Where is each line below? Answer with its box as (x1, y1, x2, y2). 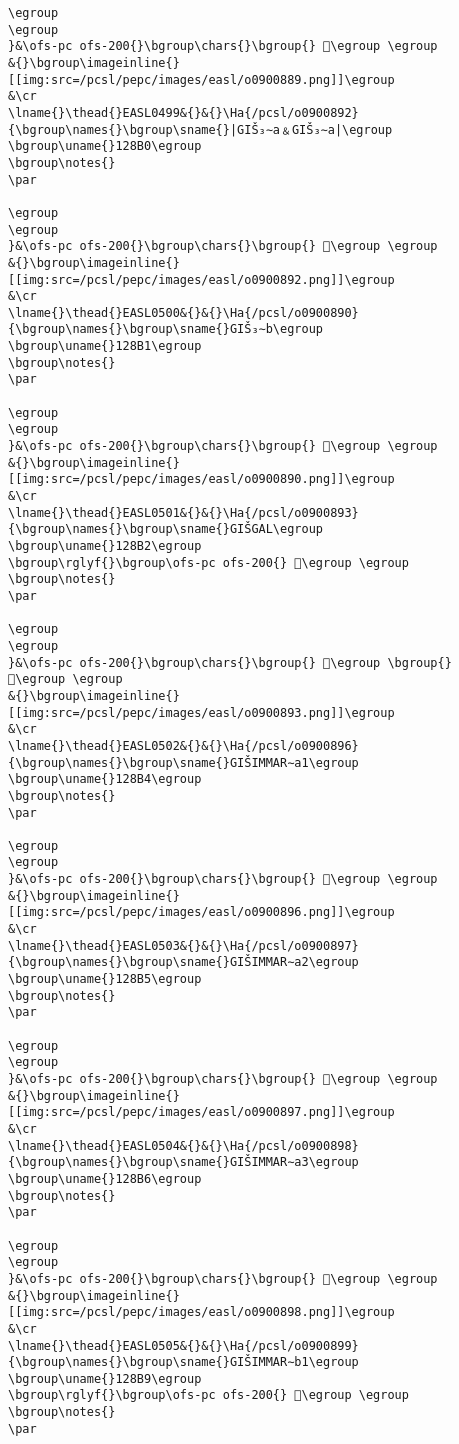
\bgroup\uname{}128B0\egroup (8, 139, 202, 154)
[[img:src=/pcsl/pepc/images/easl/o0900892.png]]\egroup (8, 272, 395, 287)
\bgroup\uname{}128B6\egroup (8, 1171, 202, 1186)
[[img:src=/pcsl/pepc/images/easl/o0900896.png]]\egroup (8, 905, 395, 920)
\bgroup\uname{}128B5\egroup (8, 972, 202, 987)
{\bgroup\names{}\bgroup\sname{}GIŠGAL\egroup (8, 522, 323, 537)
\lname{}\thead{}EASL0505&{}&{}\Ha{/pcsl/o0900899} (8, 1338, 359, 1353)
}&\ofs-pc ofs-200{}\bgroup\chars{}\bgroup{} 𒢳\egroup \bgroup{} (8, 655, 452, 670)
